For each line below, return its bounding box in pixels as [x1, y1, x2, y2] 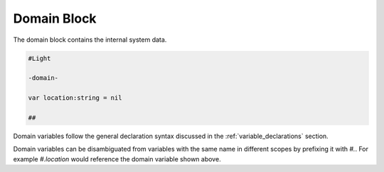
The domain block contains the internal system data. [13, 35, 167, 44]
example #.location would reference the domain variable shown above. [13, 154, 221, 163]
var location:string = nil [28, 94, 122, 102]
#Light [28, 54, 51, 62]
